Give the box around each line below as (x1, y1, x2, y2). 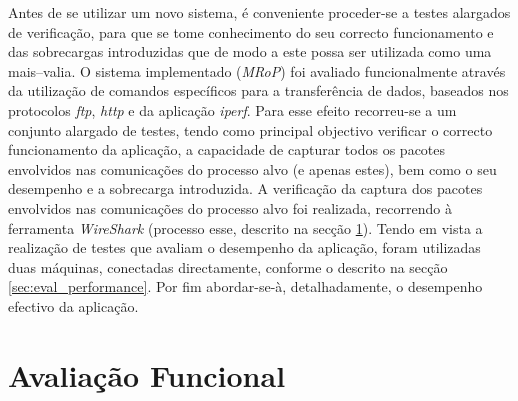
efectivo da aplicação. (8, 295, 139, 316)
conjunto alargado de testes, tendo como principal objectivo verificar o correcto (8, 119, 493, 140)
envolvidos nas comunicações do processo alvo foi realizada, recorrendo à (8, 197, 452, 218)
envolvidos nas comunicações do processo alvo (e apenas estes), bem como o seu (8, 158, 497, 179)
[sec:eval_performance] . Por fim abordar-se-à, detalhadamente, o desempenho (8, 276, 483, 297)
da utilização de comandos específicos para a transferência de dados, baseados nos (8, 80, 509, 101)
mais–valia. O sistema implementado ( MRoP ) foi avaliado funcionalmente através (8, 60, 506, 81)
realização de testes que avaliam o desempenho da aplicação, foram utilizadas (8, 237, 481, 258)
